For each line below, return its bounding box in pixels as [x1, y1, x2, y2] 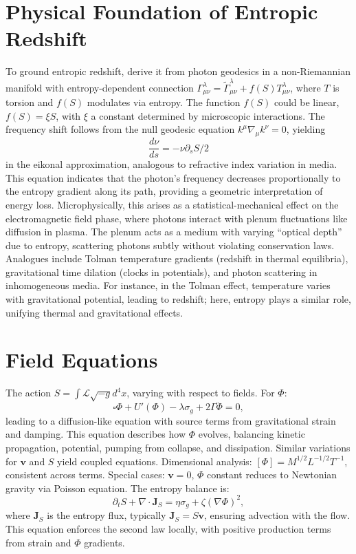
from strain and [5, 535, 71, 549]
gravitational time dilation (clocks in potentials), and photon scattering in [5, 264, 318, 279]
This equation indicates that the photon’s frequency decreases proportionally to [5, 170, 341, 184]
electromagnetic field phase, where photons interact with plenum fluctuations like [5, 211, 348, 225]
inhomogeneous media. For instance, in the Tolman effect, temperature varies [5, 278, 331, 292]
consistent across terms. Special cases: [5, 467, 165, 482]
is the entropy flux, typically [47, 508, 166, 522]
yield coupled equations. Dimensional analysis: [57, 454, 252, 468]
